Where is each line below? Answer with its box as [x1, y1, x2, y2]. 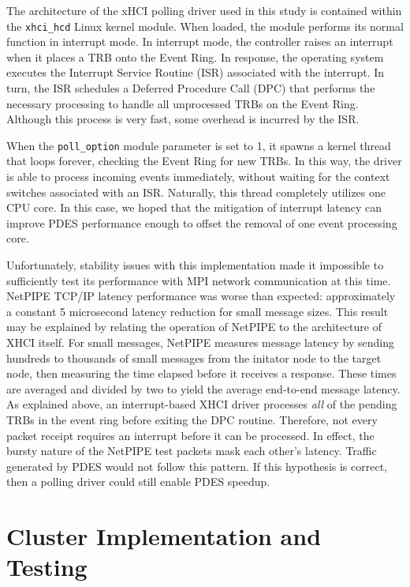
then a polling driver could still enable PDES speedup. [6, 473, 270, 490]
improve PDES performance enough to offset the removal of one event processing [6, 214, 397, 231]
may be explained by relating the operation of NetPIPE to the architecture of [6, 318, 382, 335]
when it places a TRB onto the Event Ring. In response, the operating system [6, 48, 384, 65]
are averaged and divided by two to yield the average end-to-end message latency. [6, 380, 401, 397]
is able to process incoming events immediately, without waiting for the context [6, 168, 390, 185]
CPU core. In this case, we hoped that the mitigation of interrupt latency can [6, 199, 382, 216]
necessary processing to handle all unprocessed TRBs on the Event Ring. [6, 95, 359, 111]
